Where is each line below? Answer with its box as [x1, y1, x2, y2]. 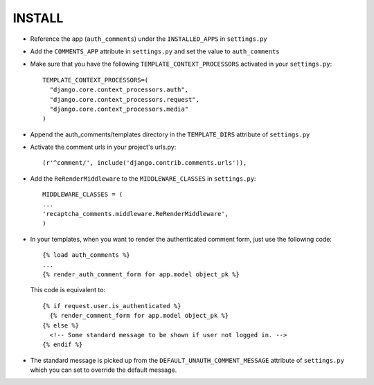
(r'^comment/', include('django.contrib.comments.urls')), [42, 159, 247, 167]
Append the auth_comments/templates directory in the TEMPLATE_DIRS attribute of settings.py [30, 130, 310, 138]
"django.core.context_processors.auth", [49, 86, 189, 93]
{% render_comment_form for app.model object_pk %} [49, 312, 229, 320]
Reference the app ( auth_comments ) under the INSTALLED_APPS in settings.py [30, 35, 267, 43]
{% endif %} [42, 341, 83, 349]
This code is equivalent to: [30, 286, 106, 294]
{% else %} [42, 321, 80, 329]
